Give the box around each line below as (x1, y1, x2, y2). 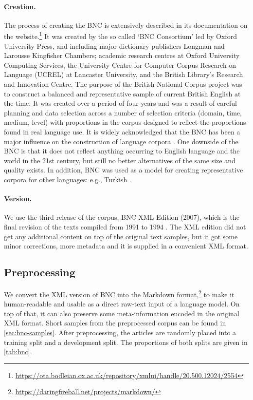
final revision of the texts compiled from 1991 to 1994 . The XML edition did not (4, 221, 246, 231)
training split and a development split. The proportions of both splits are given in (4, 337, 248, 347)
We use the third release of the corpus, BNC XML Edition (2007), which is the (4, 212, 239, 222)
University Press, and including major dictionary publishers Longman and (4, 40, 225, 51)
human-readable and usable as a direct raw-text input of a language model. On (4, 299, 240, 309)
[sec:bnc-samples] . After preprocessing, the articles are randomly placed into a (4, 327, 236, 337)
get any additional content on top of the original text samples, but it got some (4, 231, 238, 241)
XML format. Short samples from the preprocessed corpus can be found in (4, 318, 226, 328)
